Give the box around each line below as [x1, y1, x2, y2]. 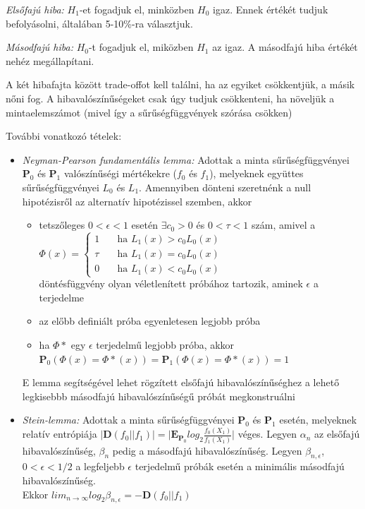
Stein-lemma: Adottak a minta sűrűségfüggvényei [22, 412, 235, 427]
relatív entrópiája [22, 426, 97, 441]
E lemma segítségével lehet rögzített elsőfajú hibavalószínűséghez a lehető [22, 375, 340, 390]
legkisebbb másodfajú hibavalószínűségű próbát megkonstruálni [22, 388, 295, 403]
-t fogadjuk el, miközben [88, 40, 194, 54]
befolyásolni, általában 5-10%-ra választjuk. [6, 16, 193, 30]
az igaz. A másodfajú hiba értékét [212, 40, 358, 54]
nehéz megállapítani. [6, 53, 94, 68]
